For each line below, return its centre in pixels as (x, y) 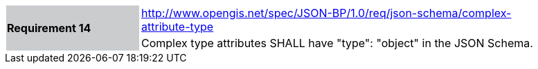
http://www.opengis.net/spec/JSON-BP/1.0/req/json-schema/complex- (326, 13)
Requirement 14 (49, 28)
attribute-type (178, 27)
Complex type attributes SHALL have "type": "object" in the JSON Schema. (337, 43)
